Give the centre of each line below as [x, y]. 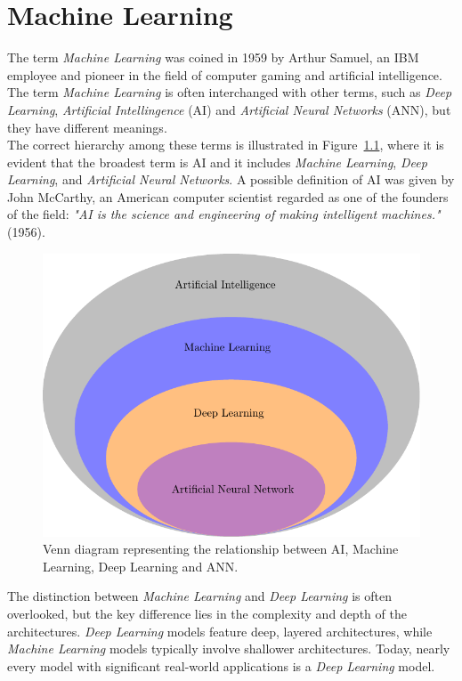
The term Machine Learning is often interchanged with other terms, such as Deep [230, 92]
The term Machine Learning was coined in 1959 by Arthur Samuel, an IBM [213, 57]
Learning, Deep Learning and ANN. [141, 566]
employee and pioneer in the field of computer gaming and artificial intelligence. [225, 74]
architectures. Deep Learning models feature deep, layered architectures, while [220, 631]
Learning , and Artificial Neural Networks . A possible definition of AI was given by [231, 179]
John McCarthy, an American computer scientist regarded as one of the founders [228, 196]
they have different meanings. [87, 127]
